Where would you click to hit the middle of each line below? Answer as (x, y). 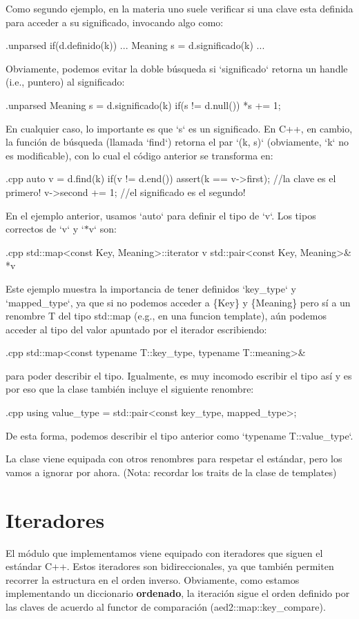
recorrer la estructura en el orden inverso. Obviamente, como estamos (153, 579)
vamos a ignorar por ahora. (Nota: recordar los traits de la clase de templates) (171, 472)
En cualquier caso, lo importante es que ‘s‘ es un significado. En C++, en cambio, (179, 128)
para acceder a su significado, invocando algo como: (115, 22)
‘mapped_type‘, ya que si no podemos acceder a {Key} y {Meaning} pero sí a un (178, 302)
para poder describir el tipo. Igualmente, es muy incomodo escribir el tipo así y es (179, 375)
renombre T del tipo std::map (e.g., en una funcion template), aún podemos (166, 316)
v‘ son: (103, 229)
